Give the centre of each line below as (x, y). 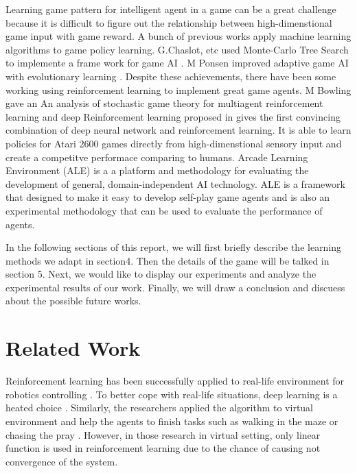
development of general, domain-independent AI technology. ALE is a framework (175, 183)
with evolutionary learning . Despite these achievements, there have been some (171, 76)
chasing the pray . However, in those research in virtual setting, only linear (163, 434)
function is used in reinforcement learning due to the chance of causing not (163, 448)
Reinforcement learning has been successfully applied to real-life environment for (175, 381)
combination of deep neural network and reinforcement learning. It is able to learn (178, 130)
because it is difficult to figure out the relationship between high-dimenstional (169, 22)
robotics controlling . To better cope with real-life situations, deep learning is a (172, 394)
